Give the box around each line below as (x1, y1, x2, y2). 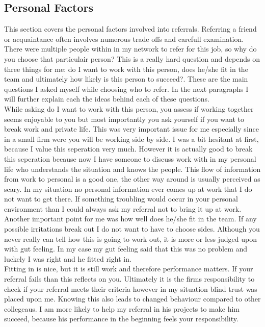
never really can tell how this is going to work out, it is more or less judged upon (4, 233, 257, 244)
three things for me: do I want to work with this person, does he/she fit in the (4, 63, 248, 74)
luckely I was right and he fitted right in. (4, 253, 131, 264)
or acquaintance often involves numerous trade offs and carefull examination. (4, 33, 244, 44)
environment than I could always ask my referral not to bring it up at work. (4, 203, 242, 214)
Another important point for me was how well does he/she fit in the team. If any (4, 213, 257, 224)
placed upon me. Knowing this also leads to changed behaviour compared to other (4, 293, 261, 304)
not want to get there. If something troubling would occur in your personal (4, 193, 238, 204)
